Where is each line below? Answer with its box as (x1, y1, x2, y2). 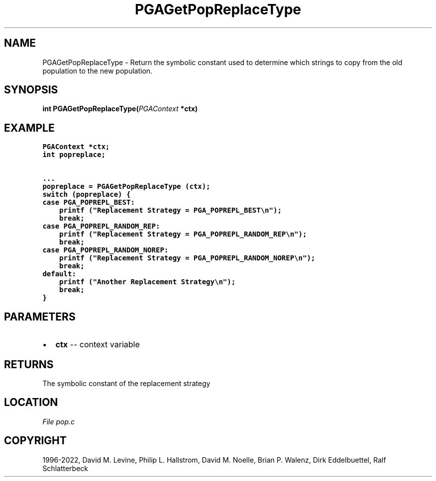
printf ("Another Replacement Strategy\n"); (59, 278, 236, 286)
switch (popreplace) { (42, 190, 131, 199)
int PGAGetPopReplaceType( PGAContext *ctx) (42, 104, 198, 113)
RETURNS (4, 358, 54, 371)
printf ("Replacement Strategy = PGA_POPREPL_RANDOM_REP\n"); (59, 230, 307, 239)
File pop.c (42, 417, 75, 426)
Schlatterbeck (42, 464, 88, 473)
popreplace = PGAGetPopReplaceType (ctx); (42, 182, 211, 191)
